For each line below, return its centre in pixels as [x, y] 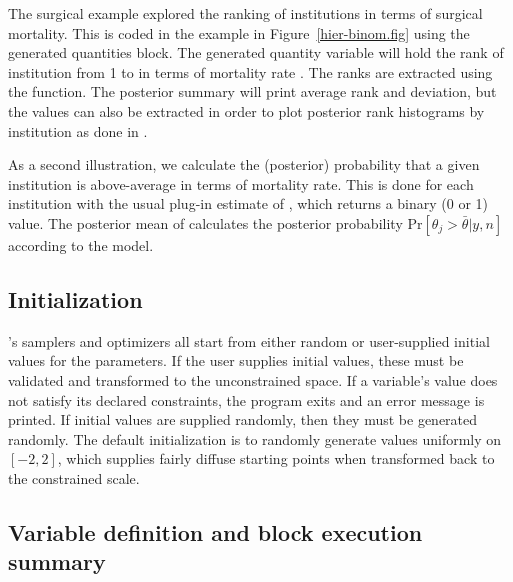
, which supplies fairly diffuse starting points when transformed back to [276, 458]
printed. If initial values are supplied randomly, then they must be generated [243, 419]
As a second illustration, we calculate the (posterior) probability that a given [244, 164]
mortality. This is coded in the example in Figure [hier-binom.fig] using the [239, 32]
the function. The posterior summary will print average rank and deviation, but [252, 91]
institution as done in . [78, 130]
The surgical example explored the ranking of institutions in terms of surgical [245, 13]
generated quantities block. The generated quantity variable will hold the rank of [256, 52]
